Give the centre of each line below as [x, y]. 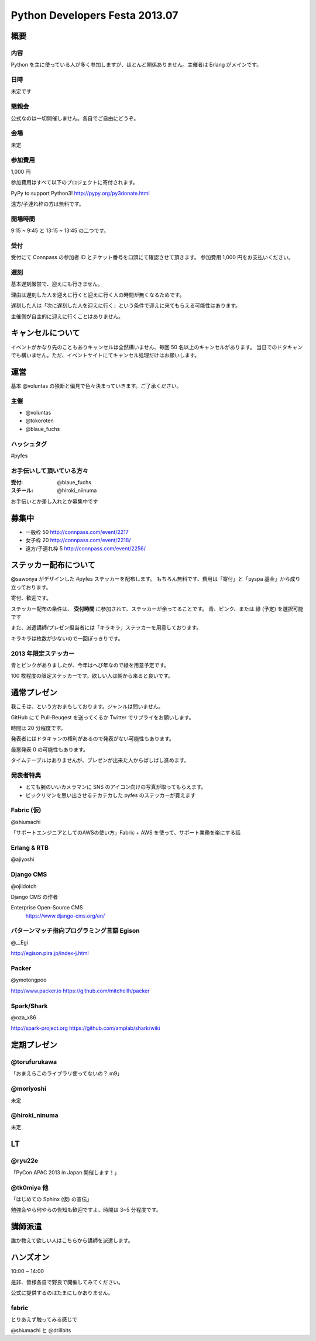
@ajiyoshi [23, 859]
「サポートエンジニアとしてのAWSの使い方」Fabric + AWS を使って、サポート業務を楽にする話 [126, 833]
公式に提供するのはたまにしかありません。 [62, 1292]
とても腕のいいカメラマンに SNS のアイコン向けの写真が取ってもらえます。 [116, 787]
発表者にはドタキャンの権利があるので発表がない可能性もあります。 [93, 739]
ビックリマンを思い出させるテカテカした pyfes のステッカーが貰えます [111, 795]
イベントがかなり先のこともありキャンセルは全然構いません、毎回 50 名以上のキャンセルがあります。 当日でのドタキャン [157, 347]
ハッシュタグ [29, 444]
